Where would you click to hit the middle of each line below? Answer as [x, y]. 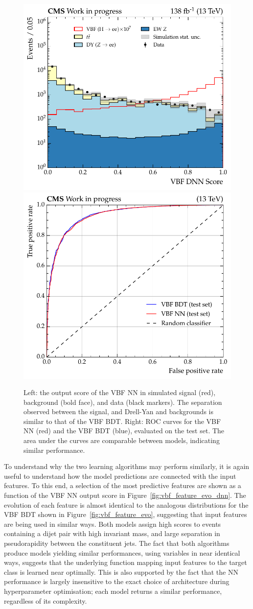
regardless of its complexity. [46, 600]
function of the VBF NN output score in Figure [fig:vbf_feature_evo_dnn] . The [125, 495]
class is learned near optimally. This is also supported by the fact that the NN [121, 572]
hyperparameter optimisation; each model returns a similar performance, [113, 591]
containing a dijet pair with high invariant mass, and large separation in [112, 533]
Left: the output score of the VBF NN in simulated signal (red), [120, 392]
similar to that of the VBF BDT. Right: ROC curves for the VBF [122, 421]
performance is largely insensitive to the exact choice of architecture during [117, 581]
